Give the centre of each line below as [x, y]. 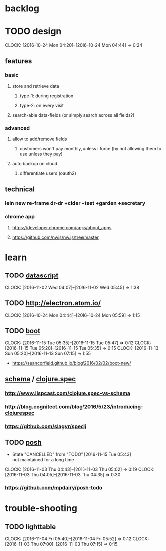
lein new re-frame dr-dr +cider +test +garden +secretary [75, 203]
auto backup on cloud [35, 164]
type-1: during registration [46, 96]
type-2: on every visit [41, 105]
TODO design [33, 32]
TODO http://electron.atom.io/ [53, 303]
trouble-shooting [41, 508]
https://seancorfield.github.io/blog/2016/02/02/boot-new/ [72, 363]
